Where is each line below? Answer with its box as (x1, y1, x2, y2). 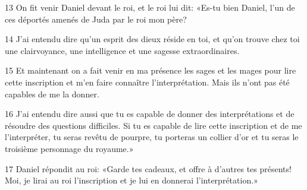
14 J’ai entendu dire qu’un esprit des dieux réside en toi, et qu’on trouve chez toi (5, 33, 300, 45)
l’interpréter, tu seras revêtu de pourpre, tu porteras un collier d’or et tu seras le (5, 131, 299, 143)
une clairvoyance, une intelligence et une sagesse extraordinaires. (5, 44, 240, 56)
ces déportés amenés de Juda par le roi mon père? (5, 12, 187, 25)
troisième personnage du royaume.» (5, 142, 134, 154)
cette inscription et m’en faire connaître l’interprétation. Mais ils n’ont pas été (5, 75, 290, 88)
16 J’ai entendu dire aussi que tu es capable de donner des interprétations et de (5, 107, 295, 120)
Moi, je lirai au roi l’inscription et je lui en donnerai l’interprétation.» (5, 174, 258, 186)
